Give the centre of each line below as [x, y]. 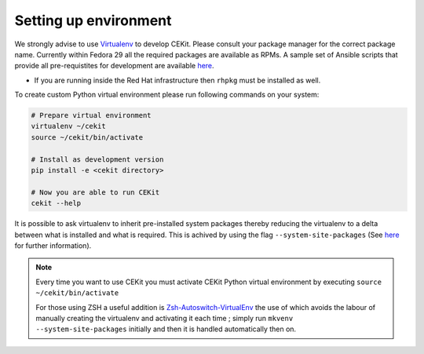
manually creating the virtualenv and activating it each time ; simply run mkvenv [164, 318]
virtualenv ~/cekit [68, 126]
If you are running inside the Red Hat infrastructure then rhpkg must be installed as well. [177, 80]
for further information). [53, 245]
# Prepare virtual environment [91, 115]
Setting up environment [93, 20]
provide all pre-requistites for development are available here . [115, 66]
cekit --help [56, 203]
